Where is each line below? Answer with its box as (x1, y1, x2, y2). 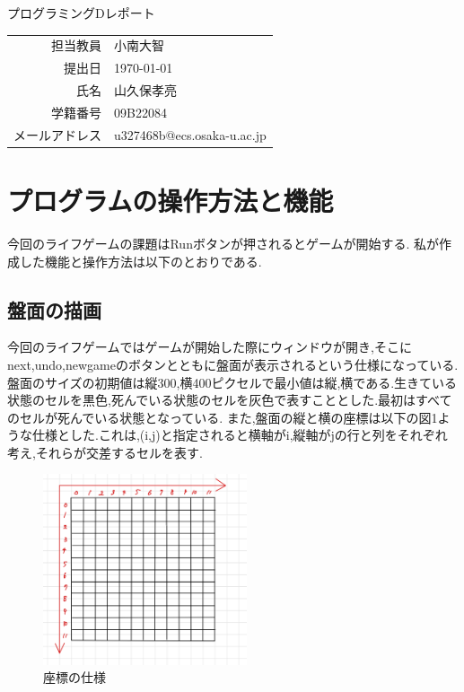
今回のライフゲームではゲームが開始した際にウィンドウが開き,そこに (7, 337, 412, 356)
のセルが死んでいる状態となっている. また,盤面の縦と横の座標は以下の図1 (7, 407, 438, 426)
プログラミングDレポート (7, 4, 155, 22)
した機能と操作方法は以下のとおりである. (19, 251, 262, 270)
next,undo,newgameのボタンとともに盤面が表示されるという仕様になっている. (7, 355, 459, 373)
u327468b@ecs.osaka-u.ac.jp (114, 125, 267, 144)
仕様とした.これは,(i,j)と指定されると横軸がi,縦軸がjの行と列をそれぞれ (31, 425, 448, 444)
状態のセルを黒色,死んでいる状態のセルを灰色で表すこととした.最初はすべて (7, 390, 452, 409)
